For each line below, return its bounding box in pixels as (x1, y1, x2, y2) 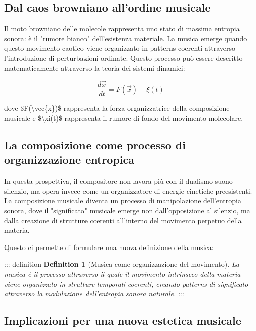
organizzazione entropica (4, 152, 135, 168)
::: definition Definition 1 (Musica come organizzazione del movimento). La (4, 259, 239, 269)
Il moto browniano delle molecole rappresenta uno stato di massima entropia (4, 23, 240, 34)
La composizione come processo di (4, 137, 186, 153)
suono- (215, 176, 235, 186)
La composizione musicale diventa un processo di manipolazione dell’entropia (4, 195, 241, 206)
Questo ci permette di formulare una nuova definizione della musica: (4, 241, 214, 252)
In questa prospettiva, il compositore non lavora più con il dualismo (4, 176, 213, 186)
